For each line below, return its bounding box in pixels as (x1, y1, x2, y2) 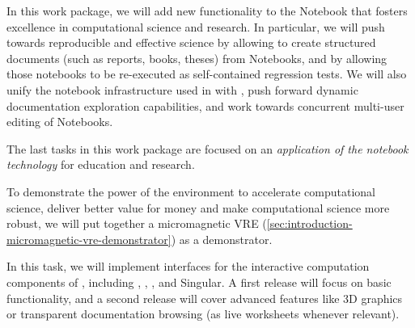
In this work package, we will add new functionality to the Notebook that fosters (6, 2, 408, 19)
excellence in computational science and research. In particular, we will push (6, 18, 385, 35)
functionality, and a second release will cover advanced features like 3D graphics (6, 289, 403, 306)
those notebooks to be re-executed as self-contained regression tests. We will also (6, 65, 407, 82)
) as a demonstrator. (171, 230, 273, 247)
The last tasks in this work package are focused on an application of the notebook (6, 140, 409, 157)
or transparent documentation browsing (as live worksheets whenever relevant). (6, 305, 400, 322)
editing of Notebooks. (6, 113, 113, 130)
